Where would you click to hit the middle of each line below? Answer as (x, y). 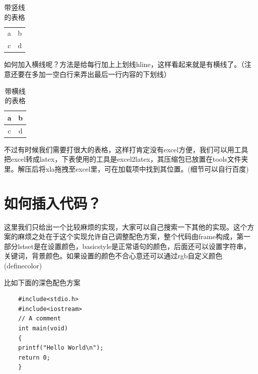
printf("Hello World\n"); (61, 348)
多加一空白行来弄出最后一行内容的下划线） (101, 74)
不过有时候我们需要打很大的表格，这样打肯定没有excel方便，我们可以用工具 (126, 149)
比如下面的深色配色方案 (42, 282)
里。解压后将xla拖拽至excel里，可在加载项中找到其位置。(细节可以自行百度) (127, 168)
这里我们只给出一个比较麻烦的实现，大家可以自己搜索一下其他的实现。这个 (126, 226)
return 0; (34, 357)
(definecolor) (23, 265)
